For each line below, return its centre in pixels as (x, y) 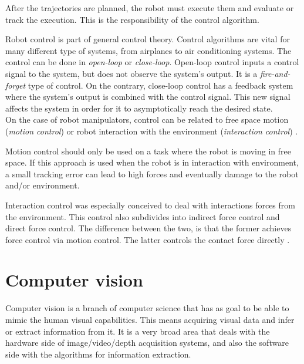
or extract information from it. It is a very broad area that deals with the (138, 331)
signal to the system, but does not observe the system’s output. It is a (131, 73)
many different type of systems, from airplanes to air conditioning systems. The (148, 50)
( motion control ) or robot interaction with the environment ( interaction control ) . (152, 131)
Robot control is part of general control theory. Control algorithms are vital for (148, 39)
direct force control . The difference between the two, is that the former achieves (148, 228)
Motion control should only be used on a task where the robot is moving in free (148, 151)
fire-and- (275, 73)
